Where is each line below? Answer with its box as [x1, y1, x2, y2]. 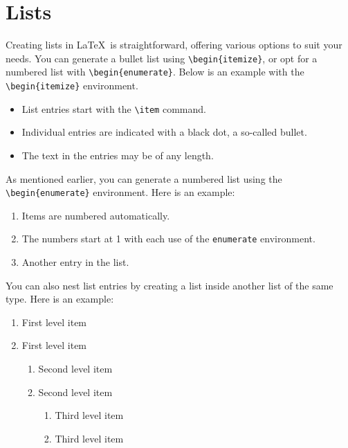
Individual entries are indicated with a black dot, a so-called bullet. [21, 125, 307, 139]
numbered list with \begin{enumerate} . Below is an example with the [6, 64, 304, 79]
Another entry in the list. [21, 255, 129, 269]
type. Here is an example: [6, 292, 114, 306]
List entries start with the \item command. [21, 101, 206, 116]
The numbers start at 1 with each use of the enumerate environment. [21, 231, 315, 246]
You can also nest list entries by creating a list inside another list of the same [6, 278, 333, 292]
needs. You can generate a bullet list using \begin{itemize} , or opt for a [6, 51, 318, 65]
